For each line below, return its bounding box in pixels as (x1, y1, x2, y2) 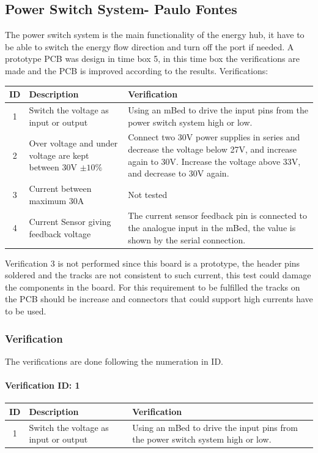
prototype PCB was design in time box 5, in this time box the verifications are (5, 52, 300, 65)
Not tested (128, 188, 168, 200)
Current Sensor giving (29, 215, 111, 228)
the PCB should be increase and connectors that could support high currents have (5, 292, 313, 305)
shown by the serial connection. (128, 233, 246, 246)
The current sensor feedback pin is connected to (128, 209, 307, 222)
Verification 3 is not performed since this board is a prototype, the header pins (5, 256, 300, 269)
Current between (29, 181, 92, 194)
